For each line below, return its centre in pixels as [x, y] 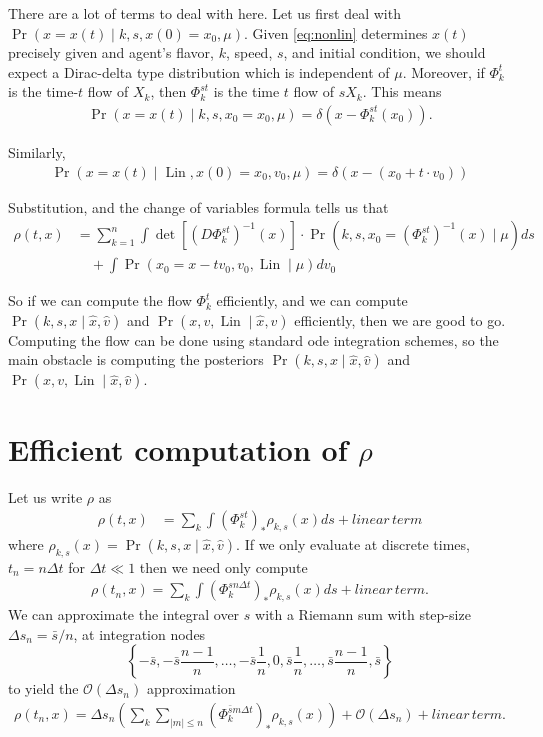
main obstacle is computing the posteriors [136, 359]
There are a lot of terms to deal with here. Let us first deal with [204, 13]
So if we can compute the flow [100, 300]
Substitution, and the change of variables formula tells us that [198, 206]
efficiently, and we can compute [312, 300]
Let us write [45, 496]
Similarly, [37, 152]
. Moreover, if [443, 71]
